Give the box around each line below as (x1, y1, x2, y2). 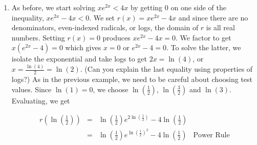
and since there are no (178, 12, 248, 23)
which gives (65, 42, 101, 53)
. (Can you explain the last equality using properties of (80, 64, 253, 74)
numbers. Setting (11, 32, 65, 43)
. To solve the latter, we (166, 42, 241, 53)
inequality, (11, 12, 44, 23)
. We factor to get (176, 32, 231, 43)
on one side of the (170, 2, 227, 12)
